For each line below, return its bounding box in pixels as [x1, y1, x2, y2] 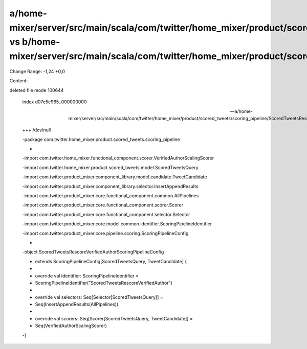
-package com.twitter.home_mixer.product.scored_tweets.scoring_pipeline [22, 136, 180, 143]
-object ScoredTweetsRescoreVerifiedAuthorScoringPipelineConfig [22, 249, 164, 255]
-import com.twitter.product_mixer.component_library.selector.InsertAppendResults [22, 183, 199, 189]
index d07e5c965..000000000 [22, 99, 87, 105]
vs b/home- [9, 36, 60, 48]
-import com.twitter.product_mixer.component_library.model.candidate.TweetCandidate [22, 174, 207, 180]
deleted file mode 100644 [9, 87, 64, 93]
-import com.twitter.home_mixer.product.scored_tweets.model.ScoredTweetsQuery [22, 164, 199, 171]
